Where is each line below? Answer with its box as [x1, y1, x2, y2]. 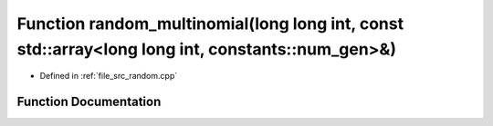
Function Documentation [16, 94, 162, 110]
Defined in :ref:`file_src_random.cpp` [39, 71, 178, 82]
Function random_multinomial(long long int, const [16, 14, 404, 34]
